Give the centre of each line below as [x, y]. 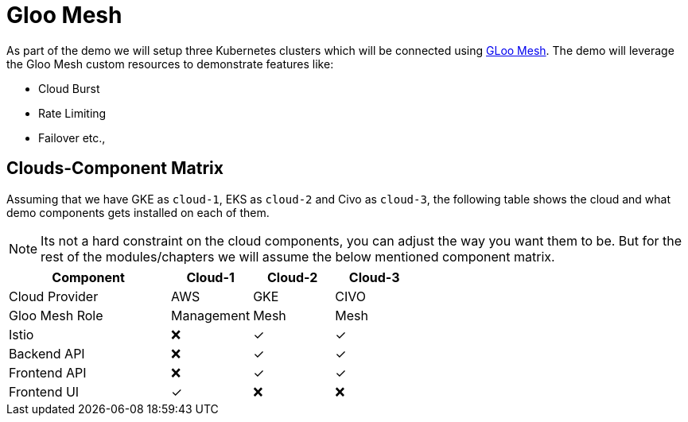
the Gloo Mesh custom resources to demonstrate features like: [170, 64]
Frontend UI [44, 391]
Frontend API [48, 372]
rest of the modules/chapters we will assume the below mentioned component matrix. [298, 256]
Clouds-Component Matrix [115, 168]
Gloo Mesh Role [56, 315]
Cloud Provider [54, 296]
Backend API [47, 353]
